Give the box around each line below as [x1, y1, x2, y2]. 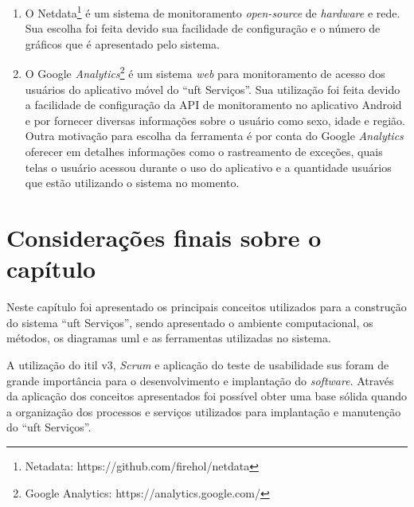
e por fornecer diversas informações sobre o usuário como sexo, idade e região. [25, 111, 405, 128]
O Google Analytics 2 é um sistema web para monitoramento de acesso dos [25, 63, 385, 82]
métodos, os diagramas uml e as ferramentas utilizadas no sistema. [6, 330, 331, 346]
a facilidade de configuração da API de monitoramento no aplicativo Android [25, 96, 402, 113]
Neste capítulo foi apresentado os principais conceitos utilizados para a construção [6, 298, 407, 315]
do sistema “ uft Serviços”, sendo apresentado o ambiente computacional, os [6, 314, 373, 330]
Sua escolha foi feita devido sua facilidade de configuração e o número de [25, 20, 381, 37]
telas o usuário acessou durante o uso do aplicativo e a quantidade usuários [25, 158, 392, 175]
